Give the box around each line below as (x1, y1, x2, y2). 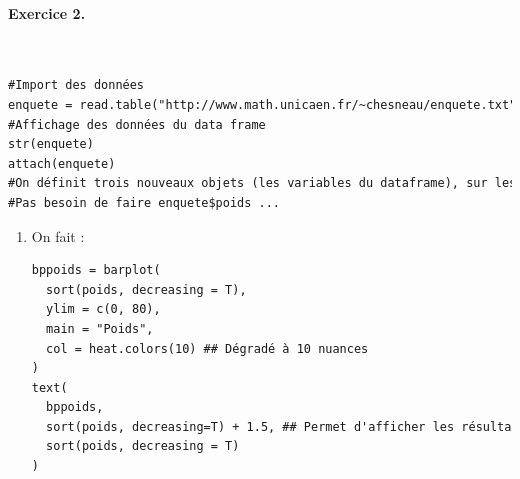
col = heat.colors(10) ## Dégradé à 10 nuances (46, 341, 369, 356)
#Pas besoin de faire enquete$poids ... (8, 195, 281, 210)
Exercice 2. (8, 2, 86, 23)
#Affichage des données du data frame (8, 117, 266, 132)
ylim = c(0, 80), (46, 302, 161, 317)
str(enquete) (8, 137, 94, 152)
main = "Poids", (46, 321, 154, 336)
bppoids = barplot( (31, 263, 161, 278)
